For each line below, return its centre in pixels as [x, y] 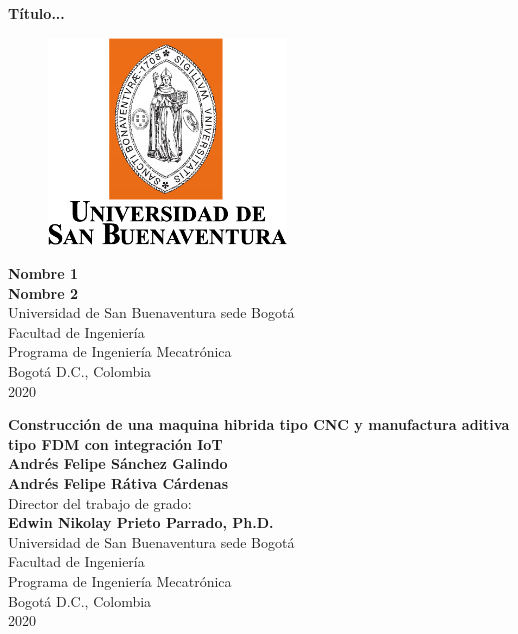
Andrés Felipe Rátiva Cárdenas [118, 482]
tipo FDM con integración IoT [115, 443]
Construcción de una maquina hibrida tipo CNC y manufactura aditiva [259, 424]
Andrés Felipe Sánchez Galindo [118, 463]
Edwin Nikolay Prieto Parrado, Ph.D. [141, 522]
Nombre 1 [43, 273]
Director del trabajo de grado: [100, 502]
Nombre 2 [43, 292]
